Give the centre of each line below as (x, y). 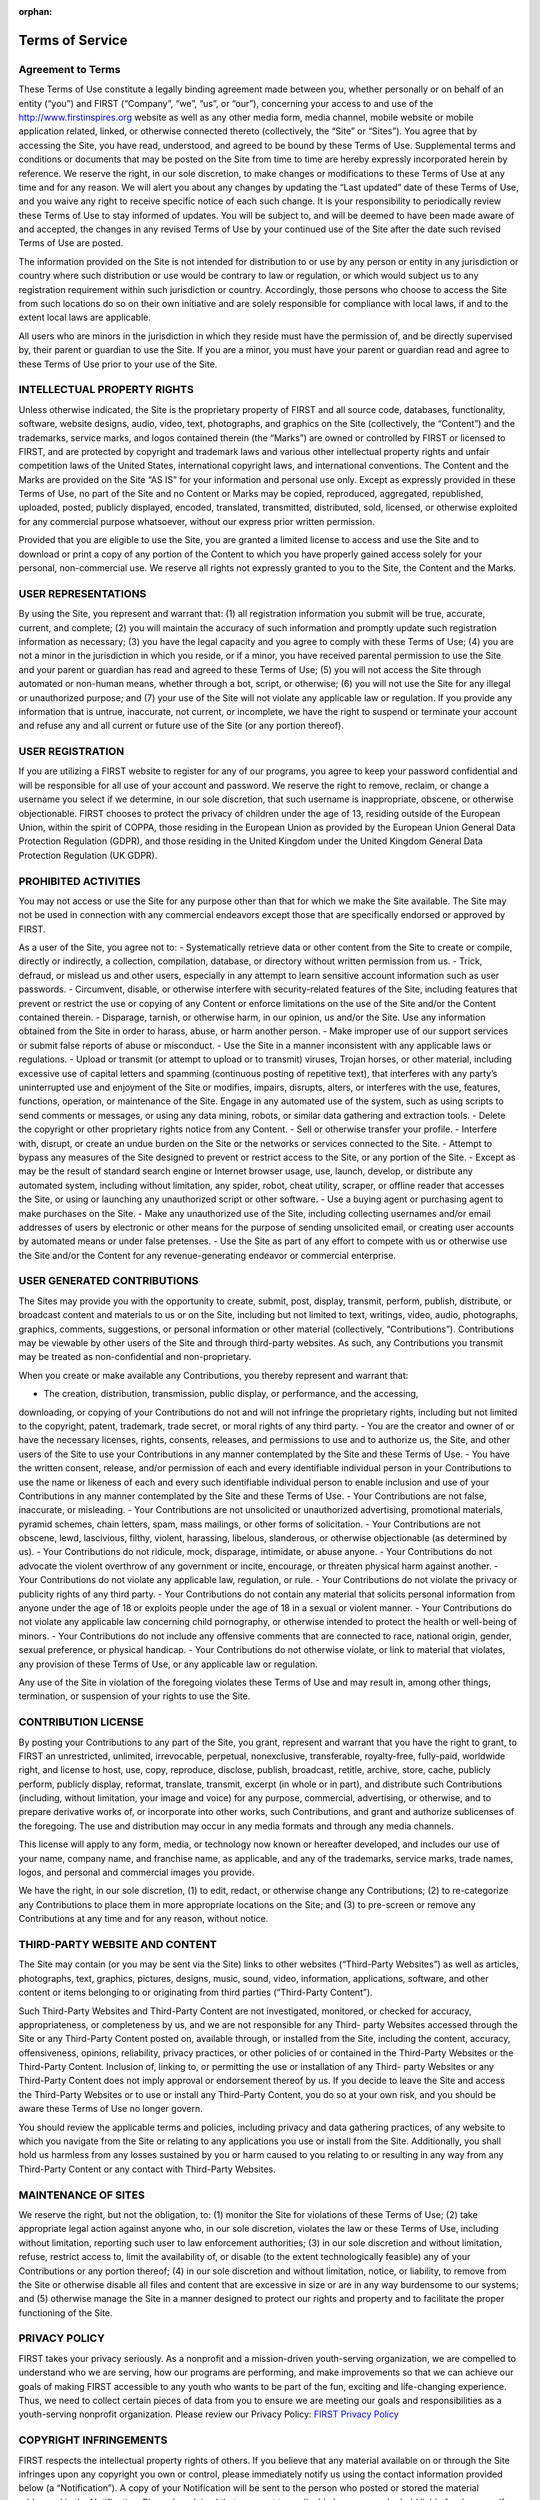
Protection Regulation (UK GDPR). (88, 855)
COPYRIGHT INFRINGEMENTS (93, 2440)
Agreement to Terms (69, 69)
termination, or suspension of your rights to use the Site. (134, 1696)
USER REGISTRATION (71, 752)
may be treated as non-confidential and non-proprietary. (135, 1357)
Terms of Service (73, 40)
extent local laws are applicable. (85, 317)
